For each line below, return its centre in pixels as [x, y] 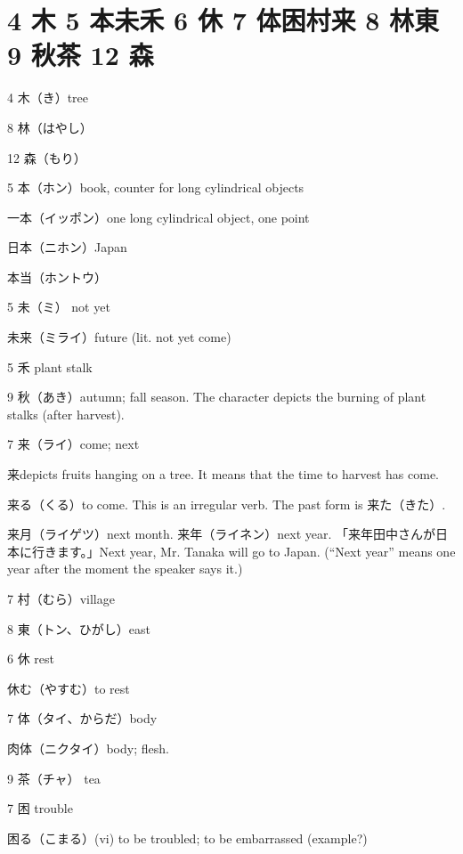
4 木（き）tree [48, 98]
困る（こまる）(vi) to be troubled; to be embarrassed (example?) [187, 838]
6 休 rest [31, 659]
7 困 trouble [40, 808]
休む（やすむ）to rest [69, 688]
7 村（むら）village [61, 598]
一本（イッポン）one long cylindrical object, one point [158, 217]
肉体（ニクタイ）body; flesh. [88, 748]
